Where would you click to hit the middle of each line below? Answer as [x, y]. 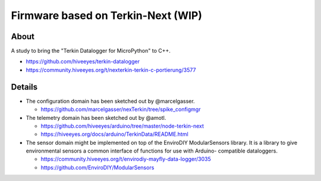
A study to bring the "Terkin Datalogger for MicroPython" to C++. [91, 51]
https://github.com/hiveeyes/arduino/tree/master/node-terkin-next [122, 126]
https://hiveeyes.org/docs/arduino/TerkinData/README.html [114, 134]
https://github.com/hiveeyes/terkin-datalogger [83, 62]
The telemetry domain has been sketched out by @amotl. [96, 118]
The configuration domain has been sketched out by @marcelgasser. [111, 101]
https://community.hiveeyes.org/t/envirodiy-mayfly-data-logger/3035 [126, 159]
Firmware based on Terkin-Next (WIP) [106, 15]
